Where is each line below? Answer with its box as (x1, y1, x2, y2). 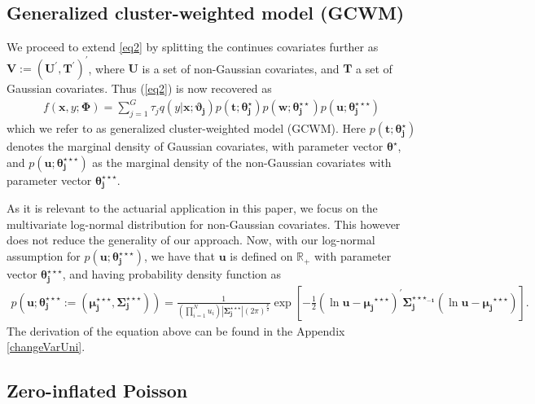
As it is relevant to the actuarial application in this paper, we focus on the (7, 200, 378, 217)
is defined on (230, 248, 293, 265)
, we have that (143, 248, 216, 265)
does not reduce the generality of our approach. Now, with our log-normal (7, 231, 375, 248)
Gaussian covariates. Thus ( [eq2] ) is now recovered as (7, 80, 272, 97)
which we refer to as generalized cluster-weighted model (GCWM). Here (7, 120, 366, 137)
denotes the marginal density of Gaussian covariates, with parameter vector (7, 138, 384, 155)
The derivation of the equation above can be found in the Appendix (7, 322, 345, 339)
